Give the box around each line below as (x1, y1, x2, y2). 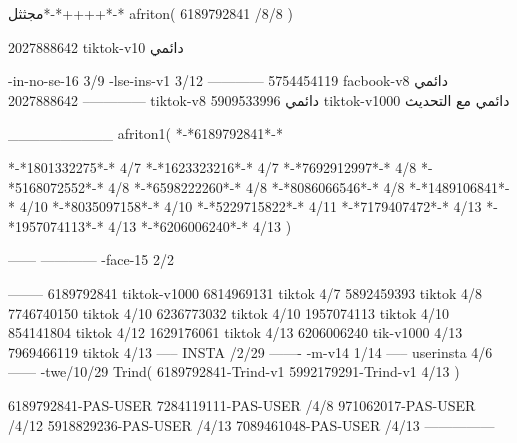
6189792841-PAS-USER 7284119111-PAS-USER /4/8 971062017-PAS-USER (8, 394, 476, 415)
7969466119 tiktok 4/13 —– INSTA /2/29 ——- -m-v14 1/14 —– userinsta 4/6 (8, 341, 493, 362)
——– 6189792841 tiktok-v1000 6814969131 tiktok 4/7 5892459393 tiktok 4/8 (8, 282, 483, 303)
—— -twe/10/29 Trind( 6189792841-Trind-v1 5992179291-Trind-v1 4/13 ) (8, 361, 460, 382)
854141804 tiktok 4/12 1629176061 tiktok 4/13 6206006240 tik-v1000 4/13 (8, 322, 463, 343)
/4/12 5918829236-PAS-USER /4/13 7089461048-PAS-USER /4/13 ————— (8, 414, 495, 435)
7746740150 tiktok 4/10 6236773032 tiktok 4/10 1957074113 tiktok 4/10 (8, 302, 449, 323)
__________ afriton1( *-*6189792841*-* (8, 123, 283, 144)
